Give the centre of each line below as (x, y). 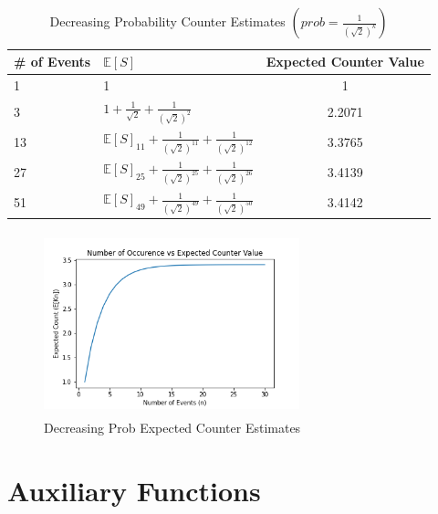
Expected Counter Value (345, 61)
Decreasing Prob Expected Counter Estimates (172, 428)
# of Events (52, 61)
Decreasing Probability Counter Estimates (167, 21)
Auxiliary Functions (134, 490)
